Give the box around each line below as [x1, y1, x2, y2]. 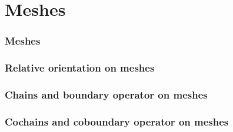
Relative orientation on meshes [5, 60, 155, 75]
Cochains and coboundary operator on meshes [5, 114, 229, 128]
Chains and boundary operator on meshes [5, 87, 208, 101]
